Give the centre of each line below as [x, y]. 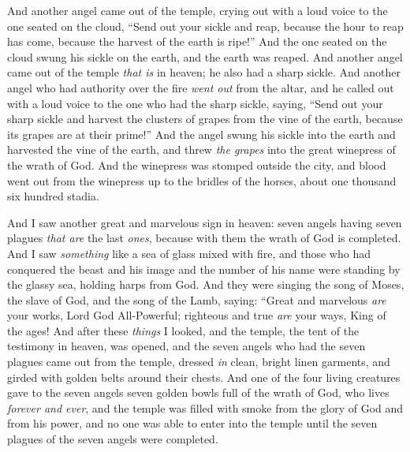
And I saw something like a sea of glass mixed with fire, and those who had [189, 253]
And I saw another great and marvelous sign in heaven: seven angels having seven [205, 222]
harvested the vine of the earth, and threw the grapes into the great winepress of [201, 149]
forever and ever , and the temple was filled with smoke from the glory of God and [205, 407]
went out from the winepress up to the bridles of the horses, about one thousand [202, 180]
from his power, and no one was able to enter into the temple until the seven [192, 423]
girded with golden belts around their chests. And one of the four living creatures [204, 377]
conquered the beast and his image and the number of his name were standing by [204, 269]
